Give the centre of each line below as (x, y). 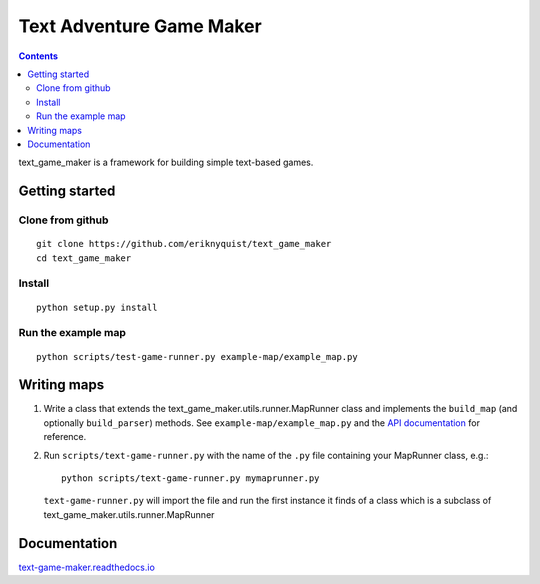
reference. (65, 437)
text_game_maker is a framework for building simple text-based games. (166, 162)
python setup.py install (97, 307)
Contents (38, 56)
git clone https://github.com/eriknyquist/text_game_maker (184, 244)
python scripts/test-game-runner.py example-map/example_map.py (197, 356)
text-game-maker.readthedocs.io (86, 567)
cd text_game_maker (84, 258)
